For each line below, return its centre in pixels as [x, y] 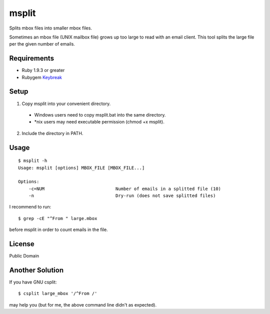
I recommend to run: [30, 207]
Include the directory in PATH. [52, 133]
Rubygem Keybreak [42, 77]
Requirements [32, 58]
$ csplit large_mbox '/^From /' [58, 293]
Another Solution [36, 270]
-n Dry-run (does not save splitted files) [122, 196]
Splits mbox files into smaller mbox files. [51, 28]
